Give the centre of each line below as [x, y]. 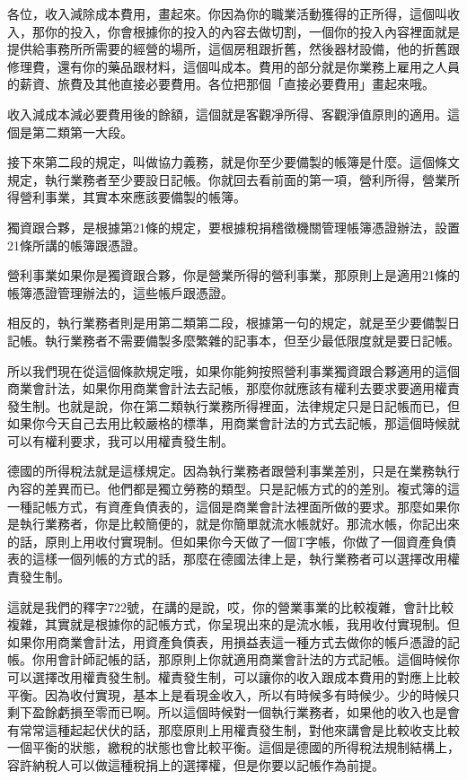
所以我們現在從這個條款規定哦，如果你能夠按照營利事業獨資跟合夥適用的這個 [233, 370]
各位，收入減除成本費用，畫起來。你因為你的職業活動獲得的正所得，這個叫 [227, 13]
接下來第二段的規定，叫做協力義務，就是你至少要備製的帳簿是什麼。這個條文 [233, 162]
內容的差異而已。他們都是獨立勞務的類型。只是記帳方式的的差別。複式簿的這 [233, 489]
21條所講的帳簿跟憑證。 [76, 245]
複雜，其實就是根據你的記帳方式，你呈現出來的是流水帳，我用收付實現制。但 [233, 624]
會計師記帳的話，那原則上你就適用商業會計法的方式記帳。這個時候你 [258, 659]
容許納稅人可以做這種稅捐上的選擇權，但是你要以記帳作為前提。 [196, 764]
